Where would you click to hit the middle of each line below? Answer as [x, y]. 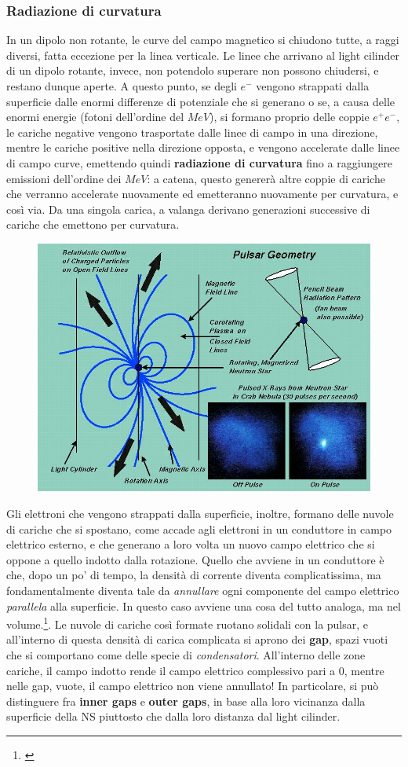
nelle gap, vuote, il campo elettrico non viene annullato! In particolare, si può [193, 686]
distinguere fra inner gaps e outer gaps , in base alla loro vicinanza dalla [186, 701]
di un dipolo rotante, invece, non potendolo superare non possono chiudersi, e [193, 70]
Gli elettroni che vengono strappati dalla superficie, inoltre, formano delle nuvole [200, 514]
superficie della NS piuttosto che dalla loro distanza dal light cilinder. [173, 716]
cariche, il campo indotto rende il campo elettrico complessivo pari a [171, 670]
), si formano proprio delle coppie [290, 117]
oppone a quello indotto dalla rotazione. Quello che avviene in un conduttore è [195, 559]
